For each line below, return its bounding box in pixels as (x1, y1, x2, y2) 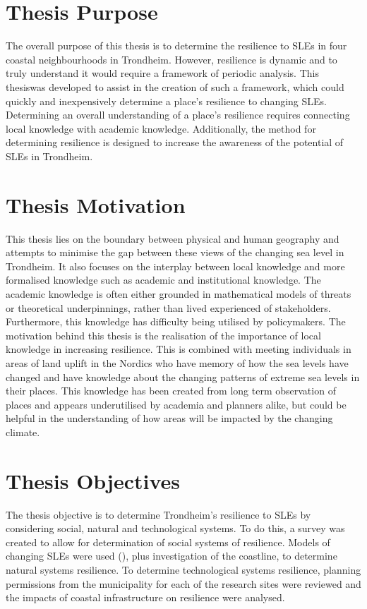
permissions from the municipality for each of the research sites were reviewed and (6, 576, 361, 591)
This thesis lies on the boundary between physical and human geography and (6, 231, 339, 246)
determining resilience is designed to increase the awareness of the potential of (6, 135, 344, 150)
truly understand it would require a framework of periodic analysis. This (6, 66, 319, 80)
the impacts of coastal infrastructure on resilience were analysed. (6, 590, 285, 605)
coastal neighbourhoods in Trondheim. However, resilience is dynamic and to (6, 52, 337, 66)
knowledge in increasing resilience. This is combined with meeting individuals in (6, 342, 351, 356)
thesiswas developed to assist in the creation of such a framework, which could (6, 79, 344, 94)
